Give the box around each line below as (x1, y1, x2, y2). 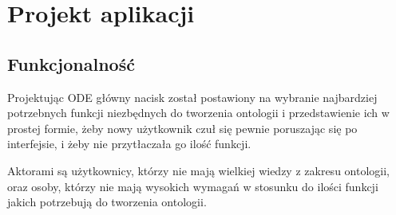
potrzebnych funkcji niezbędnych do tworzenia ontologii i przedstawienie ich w (7, 104, 390, 121)
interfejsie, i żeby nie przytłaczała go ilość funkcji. (7, 135, 251, 152)
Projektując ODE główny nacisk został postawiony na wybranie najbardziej (7, 88, 378, 105)
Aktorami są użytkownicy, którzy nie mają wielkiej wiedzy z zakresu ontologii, (7, 162, 390, 178)
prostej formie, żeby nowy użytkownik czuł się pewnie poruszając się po (7, 119, 358, 136)
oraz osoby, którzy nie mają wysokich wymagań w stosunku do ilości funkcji (7, 178, 378, 194)
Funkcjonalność (7, 51, 135, 76)
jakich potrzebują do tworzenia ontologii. (7, 193, 207, 210)
